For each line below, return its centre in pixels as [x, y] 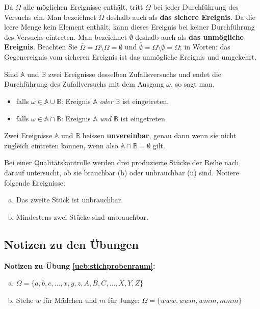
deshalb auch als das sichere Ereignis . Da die [181, 17]
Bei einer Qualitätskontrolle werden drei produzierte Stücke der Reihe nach [122, 162]
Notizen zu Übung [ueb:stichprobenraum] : [80, 265]
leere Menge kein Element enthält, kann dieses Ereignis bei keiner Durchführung [129, 27]
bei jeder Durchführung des [196, 7]
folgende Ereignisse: [35, 182]
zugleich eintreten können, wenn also [61, 145]
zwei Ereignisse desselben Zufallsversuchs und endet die [135, 74]
